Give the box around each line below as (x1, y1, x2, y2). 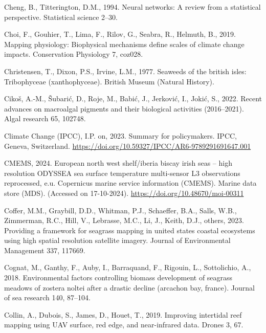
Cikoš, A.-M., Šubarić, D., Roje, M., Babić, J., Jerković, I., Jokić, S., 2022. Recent (4, 93, 262, 104)
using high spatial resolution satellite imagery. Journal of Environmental (4, 235, 231, 246)
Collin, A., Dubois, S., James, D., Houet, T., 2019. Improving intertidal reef (4, 309, 242, 320)
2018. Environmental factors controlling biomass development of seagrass (4, 272, 233, 283)
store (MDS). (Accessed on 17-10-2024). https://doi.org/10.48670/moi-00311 (4, 187, 244, 198)
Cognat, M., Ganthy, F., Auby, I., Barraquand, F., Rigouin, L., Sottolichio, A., (4, 262, 251, 273)
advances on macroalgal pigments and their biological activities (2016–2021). (4, 103, 244, 114)
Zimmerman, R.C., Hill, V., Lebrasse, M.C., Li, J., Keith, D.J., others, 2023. (4, 215, 244, 226)
